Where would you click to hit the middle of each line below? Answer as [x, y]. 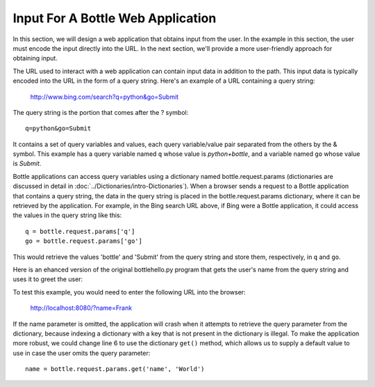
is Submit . [27, 164]
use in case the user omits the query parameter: [82, 353]
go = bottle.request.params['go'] [84, 241]
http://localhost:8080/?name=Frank [81, 308]
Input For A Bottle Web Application [115, 18]
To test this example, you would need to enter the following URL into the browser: [129, 292]
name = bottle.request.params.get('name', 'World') [115, 369]
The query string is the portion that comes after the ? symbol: [101, 112]
